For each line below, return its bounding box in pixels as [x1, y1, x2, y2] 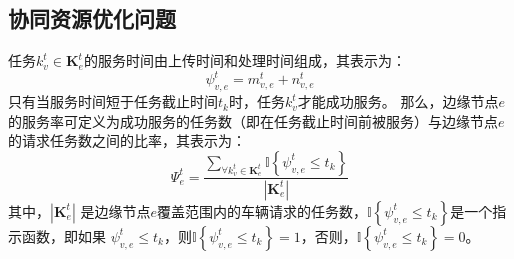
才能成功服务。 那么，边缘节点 [297, 91, 499, 112]
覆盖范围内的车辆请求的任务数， [156, 200, 367, 221]
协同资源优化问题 [8, 3, 176, 34]
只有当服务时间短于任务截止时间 [8, 91, 218, 112]
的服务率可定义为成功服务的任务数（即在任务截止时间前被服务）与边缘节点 [8, 110, 498, 131]
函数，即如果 [21, 225, 106, 246]
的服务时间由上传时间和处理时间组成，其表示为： [83, 50, 406, 71]
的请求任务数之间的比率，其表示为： [8, 130, 246, 151]
